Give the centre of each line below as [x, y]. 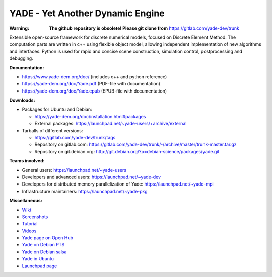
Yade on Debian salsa [44, 252]
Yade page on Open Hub [47, 238]
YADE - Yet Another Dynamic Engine [87, 13]
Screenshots [35, 217]
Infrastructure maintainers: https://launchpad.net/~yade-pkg [85, 191]
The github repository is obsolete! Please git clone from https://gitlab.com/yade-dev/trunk [144, 28]
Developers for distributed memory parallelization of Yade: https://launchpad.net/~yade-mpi [118, 184]
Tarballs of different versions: [52, 130]
